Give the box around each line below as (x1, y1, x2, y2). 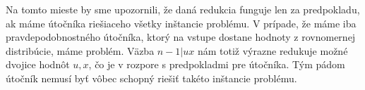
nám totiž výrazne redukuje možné (197, 43, 348, 58)
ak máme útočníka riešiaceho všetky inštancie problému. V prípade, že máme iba (6, 15, 357, 30)
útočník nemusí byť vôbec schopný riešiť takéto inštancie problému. (6, 70, 297, 85)
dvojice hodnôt (6, 57, 70, 72)
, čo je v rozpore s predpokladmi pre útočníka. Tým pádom (88, 57, 345, 72)
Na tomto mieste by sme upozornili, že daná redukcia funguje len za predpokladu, (6, 2, 360, 16)
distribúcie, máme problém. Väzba (6, 43, 155, 58)
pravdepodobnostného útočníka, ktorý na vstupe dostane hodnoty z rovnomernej (6, 30, 356, 44)
